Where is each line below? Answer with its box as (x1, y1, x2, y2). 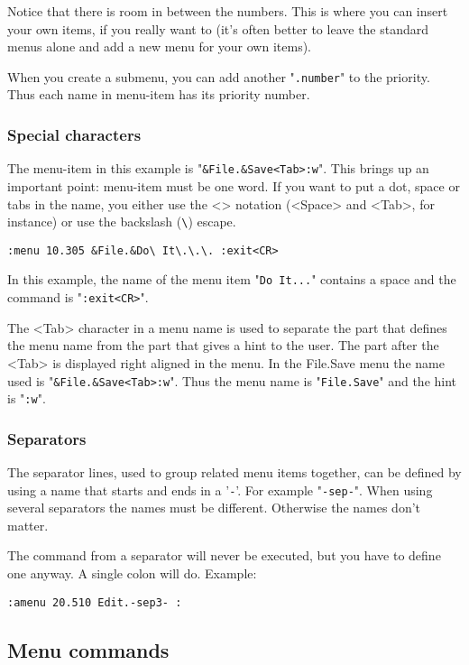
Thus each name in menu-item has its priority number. (7, 85, 310, 104)
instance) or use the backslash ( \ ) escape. (7, 212, 236, 231)
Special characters (7, 123, 142, 145)
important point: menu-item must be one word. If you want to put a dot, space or (7, 176, 460, 195)
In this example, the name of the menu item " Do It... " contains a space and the (7, 270, 456, 289)
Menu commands (7, 635, 170, 663)
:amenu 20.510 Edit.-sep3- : (7, 596, 182, 609)
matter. (7, 515, 49, 534)
